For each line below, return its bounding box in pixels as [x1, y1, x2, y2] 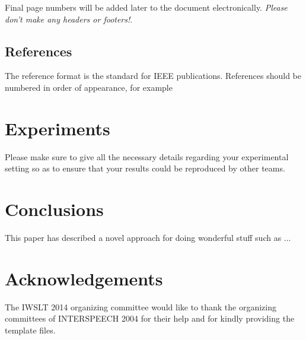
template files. [5, 323, 56, 336]
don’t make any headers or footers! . [5, 12, 133, 25]
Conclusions [5, 197, 104, 221]
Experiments [5, 116, 110, 140]
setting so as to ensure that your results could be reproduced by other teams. [5, 162, 285, 174]
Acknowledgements [5, 266, 163, 290]
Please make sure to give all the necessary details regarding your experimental [5, 150, 289, 163]
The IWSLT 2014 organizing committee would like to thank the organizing [5, 300, 276, 313]
